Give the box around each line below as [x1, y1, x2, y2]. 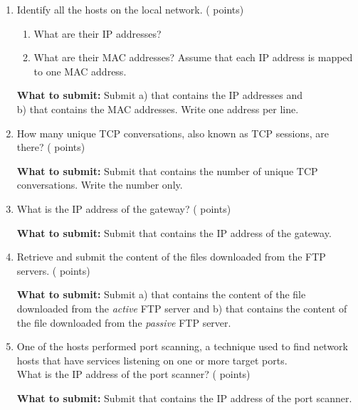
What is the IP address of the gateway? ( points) [16, 201, 231, 216]
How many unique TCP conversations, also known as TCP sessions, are [16, 125, 329, 140]
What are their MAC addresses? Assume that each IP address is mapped [33, 50, 353, 65]
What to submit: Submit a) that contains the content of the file [16, 287, 306, 302]
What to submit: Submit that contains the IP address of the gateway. [16, 225, 332, 240]
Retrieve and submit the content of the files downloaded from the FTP [16, 249, 326, 264]
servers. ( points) [16, 263, 90, 278]
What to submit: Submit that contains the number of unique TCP [16, 163, 318, 178]
